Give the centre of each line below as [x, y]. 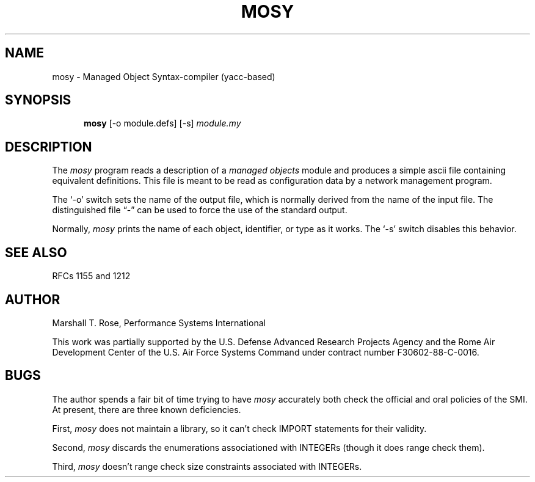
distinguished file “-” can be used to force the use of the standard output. [200, 210]
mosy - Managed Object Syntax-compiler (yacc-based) [164, 76]
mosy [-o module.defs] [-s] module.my [162, 123]
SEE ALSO [36, 252]
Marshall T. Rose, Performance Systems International [159, 323]
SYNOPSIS [38, 100]
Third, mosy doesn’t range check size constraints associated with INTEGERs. [207, 466]
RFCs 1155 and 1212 [91, 276]
